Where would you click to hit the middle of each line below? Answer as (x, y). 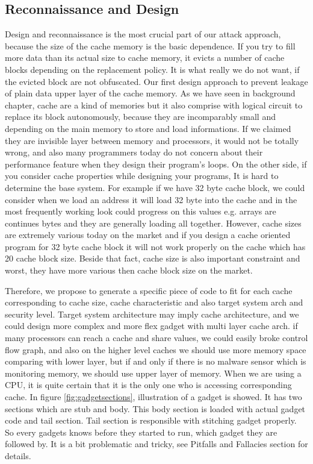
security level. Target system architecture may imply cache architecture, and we (152, 314)
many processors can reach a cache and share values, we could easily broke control (156, 338)
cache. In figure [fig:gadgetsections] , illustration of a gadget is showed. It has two (153, 397)
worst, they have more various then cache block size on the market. (129, 270)
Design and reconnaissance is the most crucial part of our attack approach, (143, 34)
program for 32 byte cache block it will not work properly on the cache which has (155, 246)
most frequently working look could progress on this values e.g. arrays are (141, 211)
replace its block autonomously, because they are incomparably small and (140, 117)
